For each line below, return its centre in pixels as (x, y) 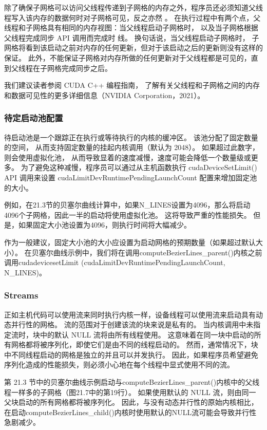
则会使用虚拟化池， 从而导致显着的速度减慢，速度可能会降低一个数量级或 (128, 157)
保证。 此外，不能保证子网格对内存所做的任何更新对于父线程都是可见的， (128, 57)
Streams (21, 295)
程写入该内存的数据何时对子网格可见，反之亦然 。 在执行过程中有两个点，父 (132, 17)
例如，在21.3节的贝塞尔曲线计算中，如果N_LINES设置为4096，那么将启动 (127, 205)
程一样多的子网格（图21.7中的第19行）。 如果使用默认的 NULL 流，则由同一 (130, 392)
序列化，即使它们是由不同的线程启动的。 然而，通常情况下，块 (152, 344)
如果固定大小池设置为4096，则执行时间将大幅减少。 (104, 225)
